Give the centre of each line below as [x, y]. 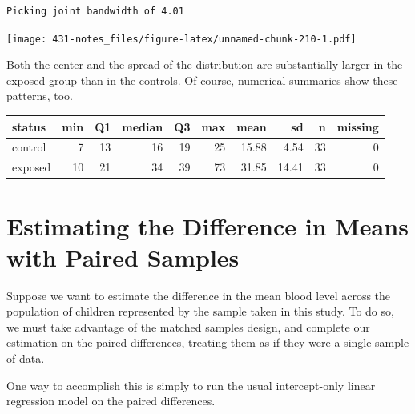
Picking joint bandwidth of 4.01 [95, 11]
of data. [26, 358]
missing [358, 126]
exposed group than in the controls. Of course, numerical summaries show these [202, 80]
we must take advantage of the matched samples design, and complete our [188, 326]
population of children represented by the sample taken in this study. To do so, [200, 311]
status [29, 126]
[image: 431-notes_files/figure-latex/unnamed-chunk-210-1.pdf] [181, 39]
